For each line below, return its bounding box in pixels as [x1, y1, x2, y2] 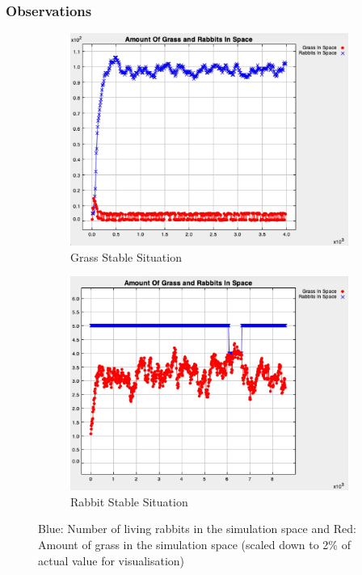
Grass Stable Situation [70, 248, 182, 265]
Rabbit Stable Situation [70, 493, 188, 510]
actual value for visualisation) [38, 552, 185, 569]
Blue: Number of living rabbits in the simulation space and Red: [38, 520, 356, 537]
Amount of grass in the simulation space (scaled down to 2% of [38, 535, 351, 552]
